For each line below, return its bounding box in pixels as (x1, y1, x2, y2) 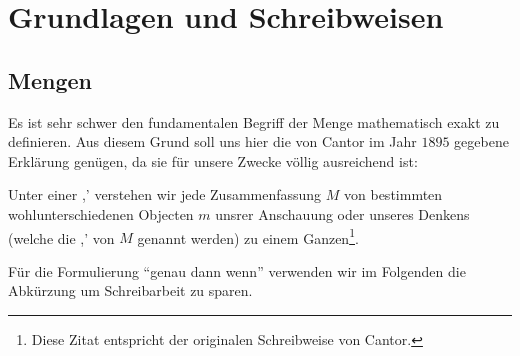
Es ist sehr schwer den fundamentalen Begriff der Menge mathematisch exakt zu (8, 111, 500, 132)
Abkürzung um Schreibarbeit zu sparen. (8, 280, 253, 301)
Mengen (8, 64, 92, 95)
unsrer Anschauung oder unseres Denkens (215, 203, 470, 224)
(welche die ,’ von (8, 227, 115, 248)
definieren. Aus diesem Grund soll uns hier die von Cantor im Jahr (8, 131, 417, 152)
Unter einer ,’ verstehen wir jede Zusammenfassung (8, 184, 322, 205)
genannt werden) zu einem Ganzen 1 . (137, 224, 359, 248)
